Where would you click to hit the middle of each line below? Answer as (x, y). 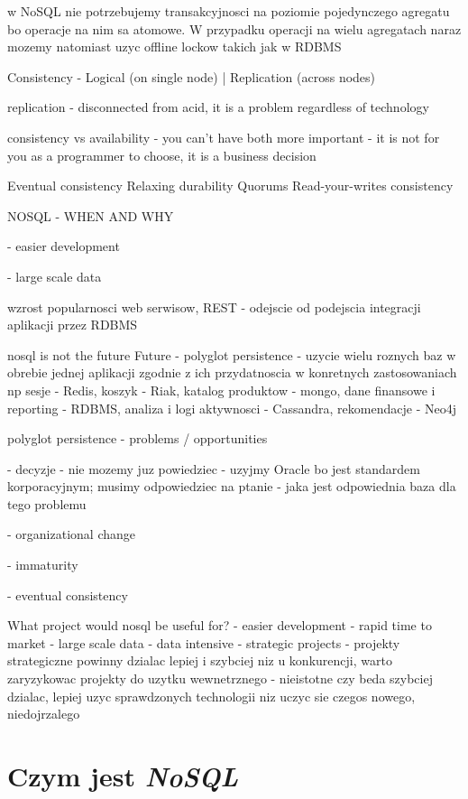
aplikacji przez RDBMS (73, 325)
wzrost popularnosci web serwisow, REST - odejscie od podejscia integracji (214, 307)
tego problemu (47, 503)
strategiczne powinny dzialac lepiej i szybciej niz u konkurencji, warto (200, 660)
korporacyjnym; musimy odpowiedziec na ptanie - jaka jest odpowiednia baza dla (232, 486)
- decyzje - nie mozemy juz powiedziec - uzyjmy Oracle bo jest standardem (214, 468)
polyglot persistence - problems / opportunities (138, 438)
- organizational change (71, 534)
